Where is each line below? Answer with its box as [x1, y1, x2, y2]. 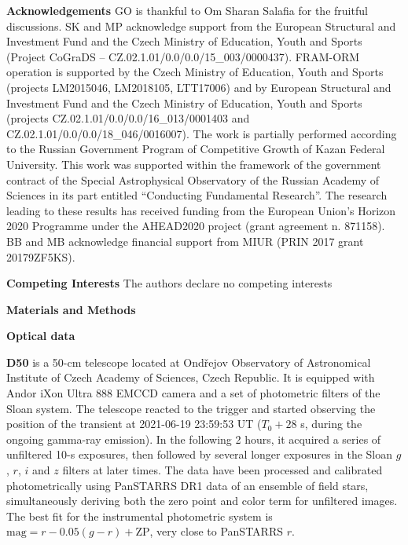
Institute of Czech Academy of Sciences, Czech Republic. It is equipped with [6, 369, 375, 386]
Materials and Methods [6, 301, 136, 317]
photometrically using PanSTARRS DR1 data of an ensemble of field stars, [6, 477, 369, 493]
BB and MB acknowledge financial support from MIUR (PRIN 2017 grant [6, 232, 364, 249]
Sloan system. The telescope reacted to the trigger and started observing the [6, 400, 376, 416]
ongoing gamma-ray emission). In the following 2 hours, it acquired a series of [6, 430, 381, 447]
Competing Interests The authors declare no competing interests [6, 275, 333, 291]
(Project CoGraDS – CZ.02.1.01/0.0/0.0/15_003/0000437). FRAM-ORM [6, 48, 360, 64]
